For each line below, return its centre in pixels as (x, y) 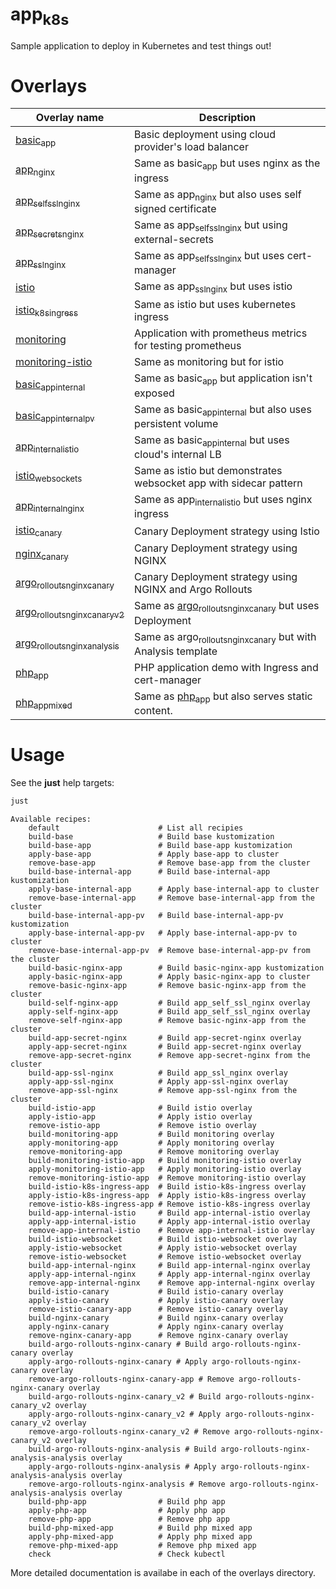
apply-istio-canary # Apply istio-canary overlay (156, 1300)
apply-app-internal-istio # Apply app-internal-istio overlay (169, 1221)
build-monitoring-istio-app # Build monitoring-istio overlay (165, 1160)
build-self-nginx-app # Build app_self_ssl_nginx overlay (169, 1003)
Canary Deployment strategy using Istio (227, 531)
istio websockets (49, 477)
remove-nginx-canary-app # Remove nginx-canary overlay (158, 1335)
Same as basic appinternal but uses (212, 440)
